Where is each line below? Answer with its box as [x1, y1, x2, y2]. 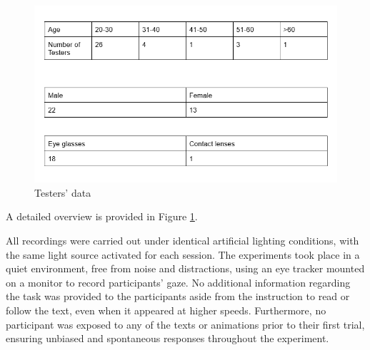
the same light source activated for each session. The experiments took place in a [6, 247, 360, 262]
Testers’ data [34, 185, 91, 200]
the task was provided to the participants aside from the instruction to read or [6, 289, 350, 304]
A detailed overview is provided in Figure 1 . [6, 209, 198, 224]
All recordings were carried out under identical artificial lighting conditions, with [6, 233, 359, 248]
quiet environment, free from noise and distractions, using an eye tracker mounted [6, 261, 365, 276]
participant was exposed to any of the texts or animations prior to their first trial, [6, 316, 365, 331]
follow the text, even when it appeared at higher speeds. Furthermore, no [6, 303, 326, 318]
